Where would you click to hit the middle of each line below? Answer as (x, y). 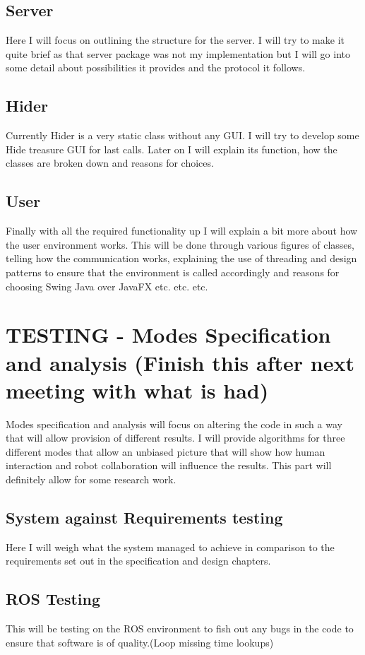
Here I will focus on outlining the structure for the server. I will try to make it (175, 40)
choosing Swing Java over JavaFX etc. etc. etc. (107, 286)
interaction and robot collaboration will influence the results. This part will (169, 465)
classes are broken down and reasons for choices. (110, 163)
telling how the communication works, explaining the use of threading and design (181, 258)
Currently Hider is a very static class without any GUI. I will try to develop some (182, 135)
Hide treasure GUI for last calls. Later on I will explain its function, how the (172, 149)
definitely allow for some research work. (91, 479)
